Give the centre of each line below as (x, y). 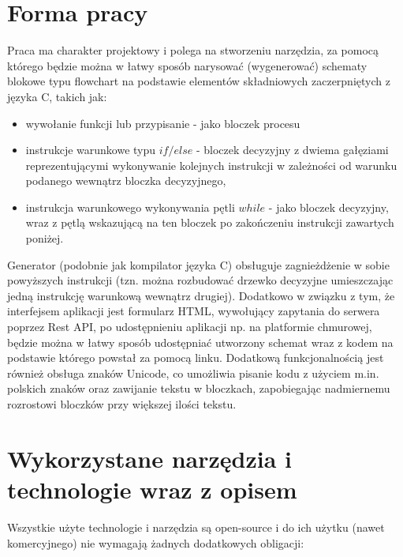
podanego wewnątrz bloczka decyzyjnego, (126, 181)
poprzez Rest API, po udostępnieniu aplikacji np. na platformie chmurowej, (190, 327)
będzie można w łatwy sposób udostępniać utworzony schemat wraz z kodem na (200, 342)
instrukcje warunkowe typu (91, 150)
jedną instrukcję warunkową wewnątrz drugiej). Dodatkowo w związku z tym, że (201, 295)
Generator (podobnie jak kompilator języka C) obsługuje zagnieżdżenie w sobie (198, 264)
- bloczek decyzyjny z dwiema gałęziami (292, 150)
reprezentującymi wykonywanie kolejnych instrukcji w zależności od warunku (211, 165)
